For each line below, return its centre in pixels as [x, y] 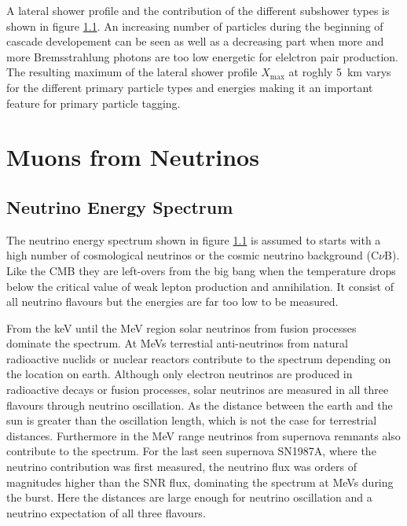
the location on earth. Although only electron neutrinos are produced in [180, 374]
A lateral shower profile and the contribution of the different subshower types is [198, 10]
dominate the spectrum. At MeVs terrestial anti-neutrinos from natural [177, 343]
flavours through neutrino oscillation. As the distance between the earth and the [200, 405]
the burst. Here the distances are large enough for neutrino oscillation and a [189, 497]
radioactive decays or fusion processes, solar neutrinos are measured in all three [198, 390]
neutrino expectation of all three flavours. [106, 512]
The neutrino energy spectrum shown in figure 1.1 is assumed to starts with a [194, 239]
